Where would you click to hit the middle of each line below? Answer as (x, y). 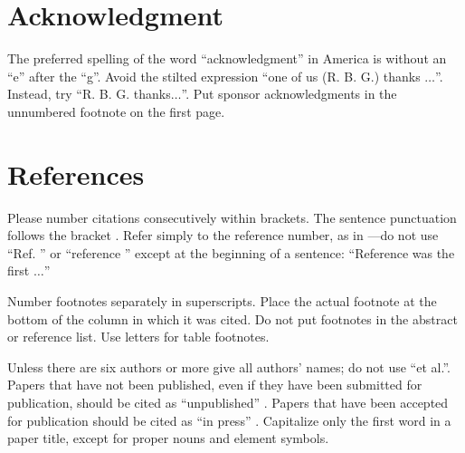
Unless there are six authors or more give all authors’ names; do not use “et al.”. (229, 366)
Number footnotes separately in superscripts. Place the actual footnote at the (222, 301)
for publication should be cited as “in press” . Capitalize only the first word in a (229, 420)
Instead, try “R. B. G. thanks (89, 94)
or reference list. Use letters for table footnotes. (138, 337)
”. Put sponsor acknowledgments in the (289, 94)
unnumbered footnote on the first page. (116, 111)
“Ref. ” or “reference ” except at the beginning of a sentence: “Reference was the (231, 252)
